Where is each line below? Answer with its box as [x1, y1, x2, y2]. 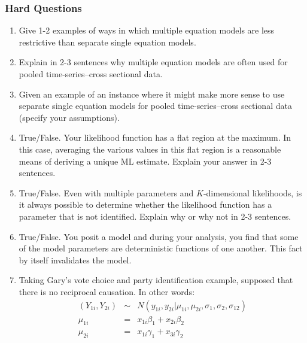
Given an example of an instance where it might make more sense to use [19, 87, 285, 100]
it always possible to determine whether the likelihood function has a [19, 198, 272, 211]
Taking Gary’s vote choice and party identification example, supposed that [19, 274, 293, 286]
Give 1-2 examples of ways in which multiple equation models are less [19, 24, 275, 37]
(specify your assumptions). [19, 111, 120, 123]
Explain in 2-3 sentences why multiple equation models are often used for [19, 56, 288, 68]
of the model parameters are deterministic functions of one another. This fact [19, 242, 303, 254]
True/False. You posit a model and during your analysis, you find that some [19, 230, 299, 242]
